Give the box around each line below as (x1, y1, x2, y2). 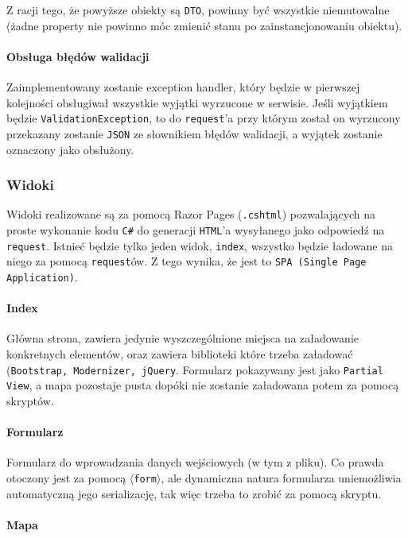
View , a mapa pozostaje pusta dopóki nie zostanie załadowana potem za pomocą (6, 377, 399, 393)
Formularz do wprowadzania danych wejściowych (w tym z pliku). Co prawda (6, 454, 384, 470)
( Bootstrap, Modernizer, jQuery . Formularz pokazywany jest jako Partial (6, 361, 383, 377)
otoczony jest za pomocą (6, 469, 126, 486)
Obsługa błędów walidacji (6, 48, 150, 64)
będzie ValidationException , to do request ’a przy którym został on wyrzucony (6, 110, 401, 126)
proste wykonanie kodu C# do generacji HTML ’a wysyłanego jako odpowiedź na (6, 222, 385, 238)
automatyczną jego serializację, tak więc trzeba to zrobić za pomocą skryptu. (6, 485, 382, 501)
